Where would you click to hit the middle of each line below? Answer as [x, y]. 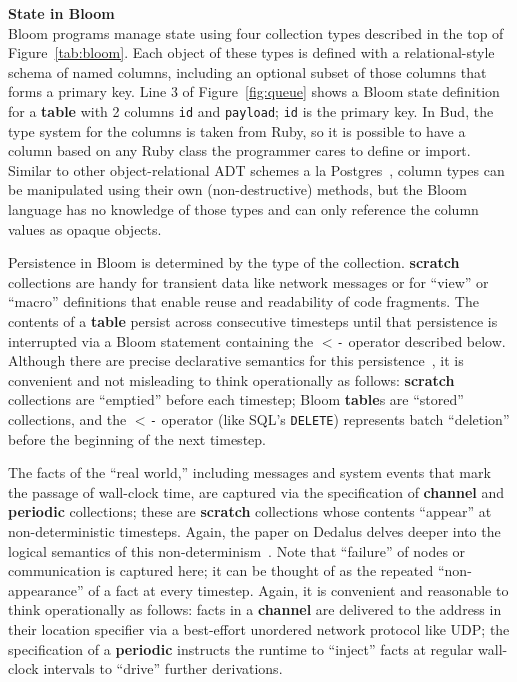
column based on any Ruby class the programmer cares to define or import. [239, 150]
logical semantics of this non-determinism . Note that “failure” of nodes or [237, 550]
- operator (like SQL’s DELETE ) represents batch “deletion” [329, 419]
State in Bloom [61, 13]
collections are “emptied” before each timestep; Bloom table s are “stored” [236, 399]
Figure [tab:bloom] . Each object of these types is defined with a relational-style [251, 52]
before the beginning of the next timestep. [137, 438]
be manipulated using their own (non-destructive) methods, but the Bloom [238, 189]
